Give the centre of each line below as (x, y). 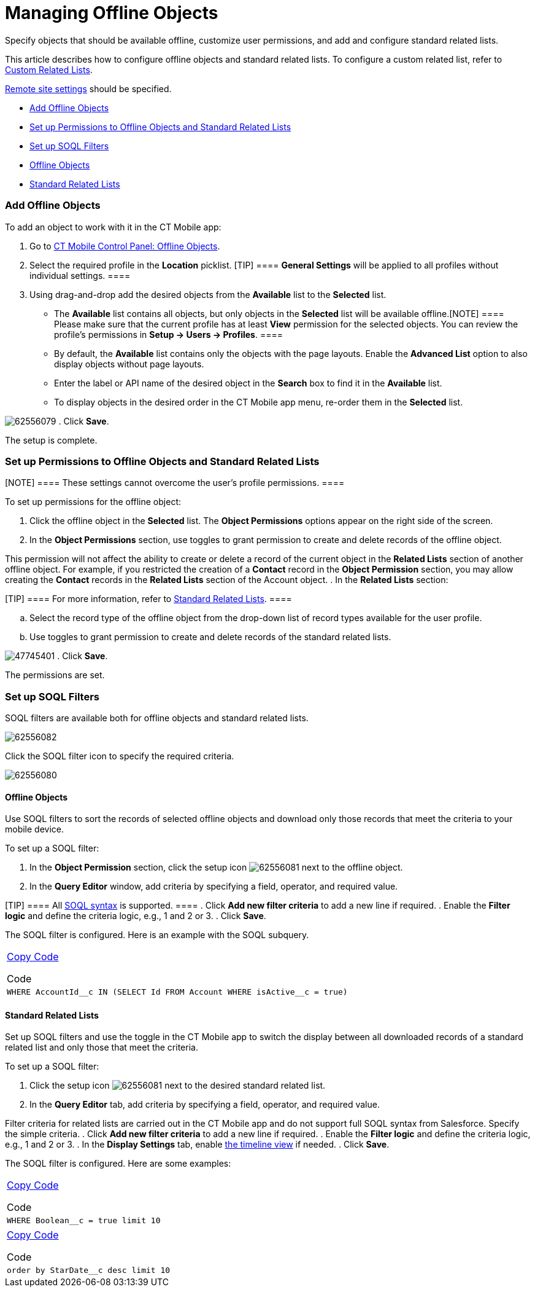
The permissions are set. (55, 675)
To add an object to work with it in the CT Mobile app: (113, 227)
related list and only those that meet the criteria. (102, 1047)
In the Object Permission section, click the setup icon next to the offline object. (216, 867)
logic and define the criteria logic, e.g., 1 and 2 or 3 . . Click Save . (136, 916)
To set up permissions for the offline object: (93, 502)
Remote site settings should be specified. (88, 88)
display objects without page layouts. (129, 364)
